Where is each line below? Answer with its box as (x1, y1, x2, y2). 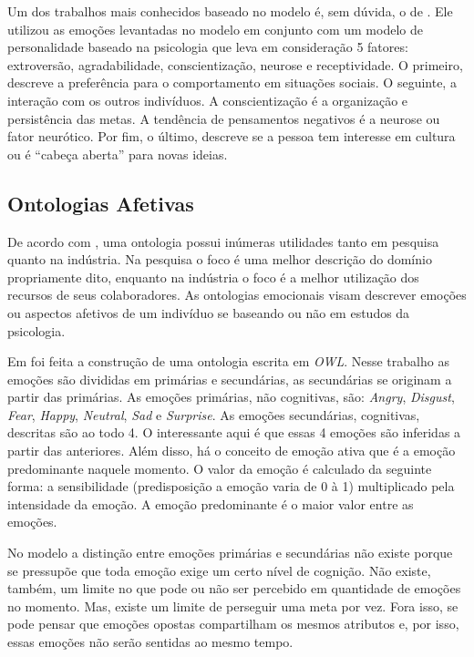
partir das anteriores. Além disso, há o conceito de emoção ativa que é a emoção (7, 441, 456, 460)
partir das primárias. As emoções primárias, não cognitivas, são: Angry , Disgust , (7, 387, 455, 406)
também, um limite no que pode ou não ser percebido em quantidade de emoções (7, 579, 461, 598)
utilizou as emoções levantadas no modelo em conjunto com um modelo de (7, 19, 423, 38)
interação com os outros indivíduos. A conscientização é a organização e (7, 90, 408, 109)
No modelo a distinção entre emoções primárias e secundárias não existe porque (7, 543, 453, 562)
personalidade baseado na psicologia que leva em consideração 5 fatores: (7, 37, 408, 56)
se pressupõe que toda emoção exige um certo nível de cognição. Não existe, (7, 560, 431, 580)
